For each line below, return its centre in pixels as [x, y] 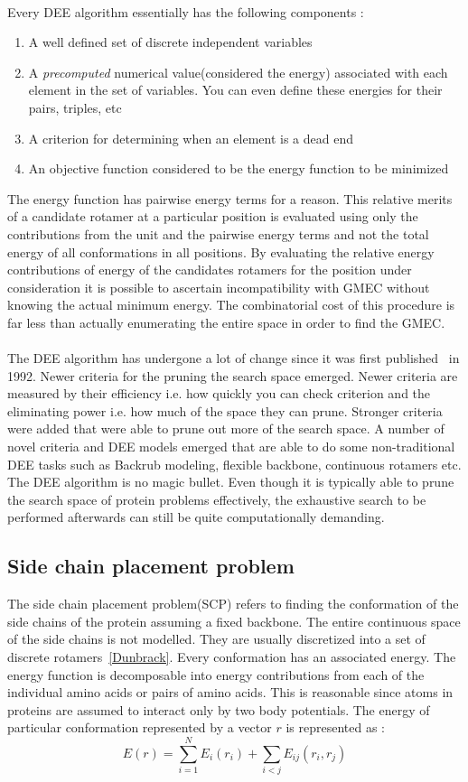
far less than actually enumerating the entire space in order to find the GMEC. [226, 322]
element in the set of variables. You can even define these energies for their [235, 90]
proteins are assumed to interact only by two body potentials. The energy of [219, 709]
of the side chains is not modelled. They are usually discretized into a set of [216, 639]
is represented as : [335, 727]
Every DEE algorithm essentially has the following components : [186, 11]
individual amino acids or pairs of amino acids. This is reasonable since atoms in [230, 692]
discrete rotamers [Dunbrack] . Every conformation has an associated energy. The [232, 657]
